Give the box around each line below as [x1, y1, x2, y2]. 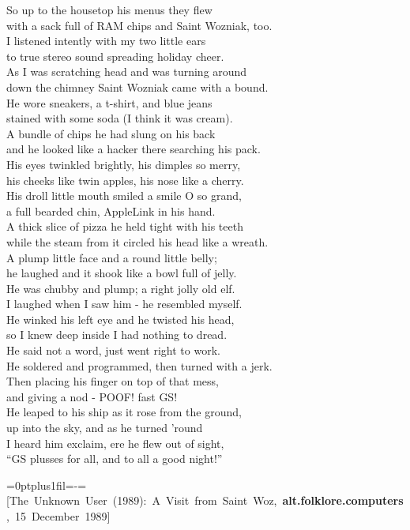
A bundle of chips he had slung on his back [6, 125, 216, 141]
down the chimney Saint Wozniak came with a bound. [6, 78, 269, 95]
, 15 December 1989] [6, 508, 111, 524]
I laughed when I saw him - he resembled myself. [6, 295, 243, 312]
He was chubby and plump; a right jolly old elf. [6, 280, 235, 296]
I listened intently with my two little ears [6, 32, 206, 49]
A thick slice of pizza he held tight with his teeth [6, 218, 243, 235]
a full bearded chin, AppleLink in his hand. [6, 202, 216, 219]
